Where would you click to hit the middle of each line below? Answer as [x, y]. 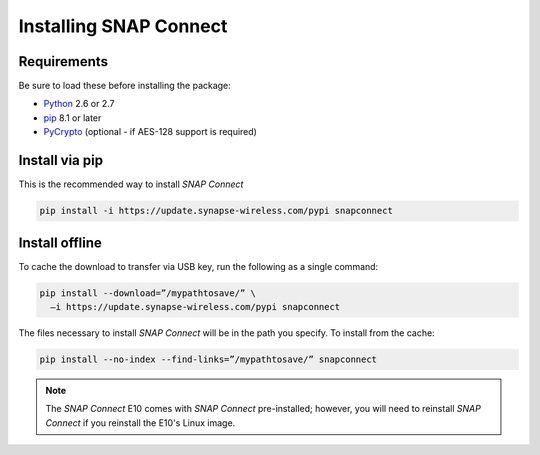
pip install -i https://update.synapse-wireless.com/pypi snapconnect [216, 211]
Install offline [60, 242]
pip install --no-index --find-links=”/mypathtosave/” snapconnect [208, 359]
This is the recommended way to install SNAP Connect [131, 184]
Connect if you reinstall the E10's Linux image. [140, 422]
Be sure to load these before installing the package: [125, 86]
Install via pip [61, 160]
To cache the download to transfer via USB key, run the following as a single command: [198, 266]
